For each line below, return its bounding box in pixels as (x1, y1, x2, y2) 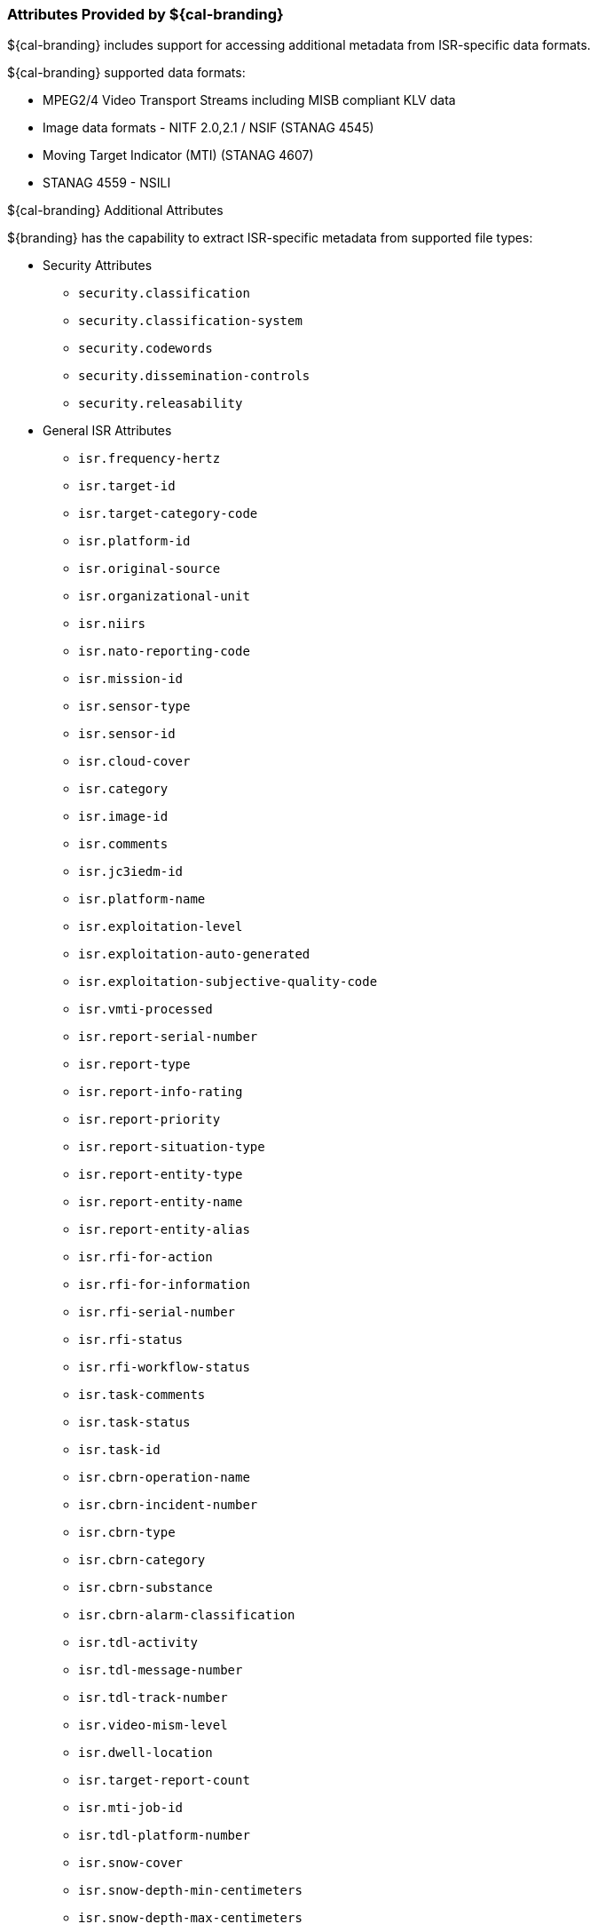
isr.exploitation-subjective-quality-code (78, 974, 378, 990)
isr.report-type (78, 1057, 191, 1072)
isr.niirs (78, 616, 145, 632)
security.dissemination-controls (78, 369, 310, 384)
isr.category (78, 782, 169, 797)
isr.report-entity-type (78, 1167, 243, 1182)
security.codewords (78, 341, 213, 356)
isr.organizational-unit (78, 589, 250, 604)
